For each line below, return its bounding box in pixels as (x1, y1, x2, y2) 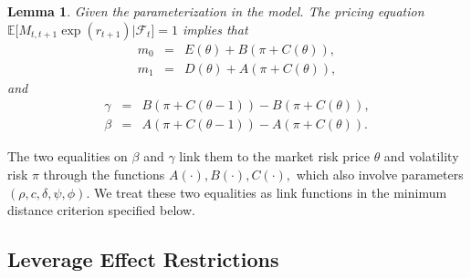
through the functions (43, 164, 165, 183)
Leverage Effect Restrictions (7, 245, 279, 273)
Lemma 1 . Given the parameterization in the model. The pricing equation (7, 2, 424, 20)
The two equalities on (7, 147, 128, 166)
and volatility (383, 147, 459, 166)
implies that (183, 19, 248, 38)
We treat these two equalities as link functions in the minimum (93, 182, 447, 201)
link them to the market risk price (179, 147, 370, 166)
